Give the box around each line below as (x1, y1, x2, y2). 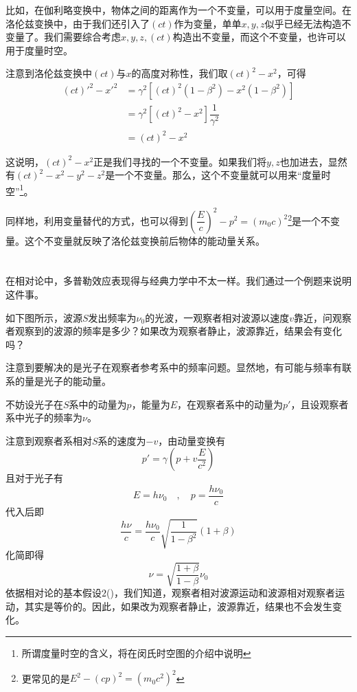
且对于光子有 (5, 471, 63, 485)
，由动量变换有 (158, 433, 226, 447)
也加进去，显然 (279, 154, 347, 168)
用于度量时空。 (5, 43, 73, 57)
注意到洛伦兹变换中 (5, 66, 92, 80)
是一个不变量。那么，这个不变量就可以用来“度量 (105, 168, 321, 182)
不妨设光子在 (5, 397, 63, 411)
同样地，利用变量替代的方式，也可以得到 (5, 213, 188, 227)
